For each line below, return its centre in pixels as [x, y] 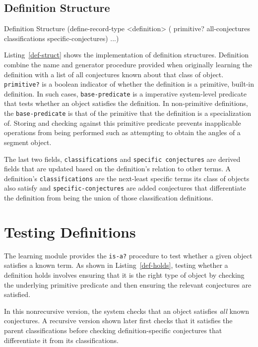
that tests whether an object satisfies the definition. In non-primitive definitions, [126, 103]
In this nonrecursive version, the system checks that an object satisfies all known [127, 311]
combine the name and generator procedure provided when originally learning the [128, 64]
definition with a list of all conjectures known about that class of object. [114, 74]
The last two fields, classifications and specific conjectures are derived [122, 159]
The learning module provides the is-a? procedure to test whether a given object [128, 255]
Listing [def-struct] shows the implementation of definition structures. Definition [126, 55]
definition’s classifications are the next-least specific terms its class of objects [127, 178]
